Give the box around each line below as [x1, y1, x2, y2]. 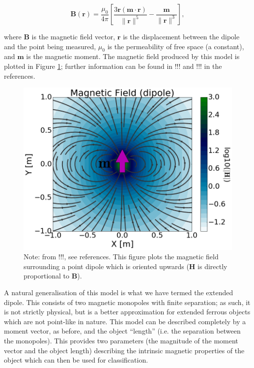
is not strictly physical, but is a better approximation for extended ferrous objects [4, 307, 251, 317]
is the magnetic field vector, [31, 31, 115, 41]
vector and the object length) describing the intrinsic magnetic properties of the [4, 345, 245, 355]
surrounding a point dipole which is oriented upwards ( [24, 261, 189, 271]
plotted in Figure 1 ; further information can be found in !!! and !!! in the [4, 61, 222, 71]
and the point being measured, [4, 41, 96, 51]
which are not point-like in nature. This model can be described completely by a [4, 316, 246, 326]
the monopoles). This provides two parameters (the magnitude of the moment [4, 335, 238, 345]
